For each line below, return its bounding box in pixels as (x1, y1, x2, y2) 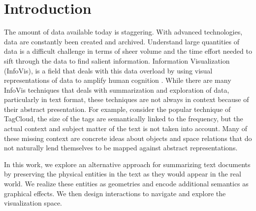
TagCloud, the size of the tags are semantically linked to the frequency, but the (4, 113, 243, 124)
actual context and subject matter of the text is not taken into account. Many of (4, 123, 248, 134)
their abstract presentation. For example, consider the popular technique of (4, 104, 231, 114)
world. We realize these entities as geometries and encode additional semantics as (4, 178, 249, 189)
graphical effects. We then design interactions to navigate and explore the (4, 188, 226, 198)
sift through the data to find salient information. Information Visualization (4, 55, 230, 66)
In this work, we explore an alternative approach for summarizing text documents (4, 159, 251, 169)
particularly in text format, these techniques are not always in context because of (4, 94, 249, 105)
